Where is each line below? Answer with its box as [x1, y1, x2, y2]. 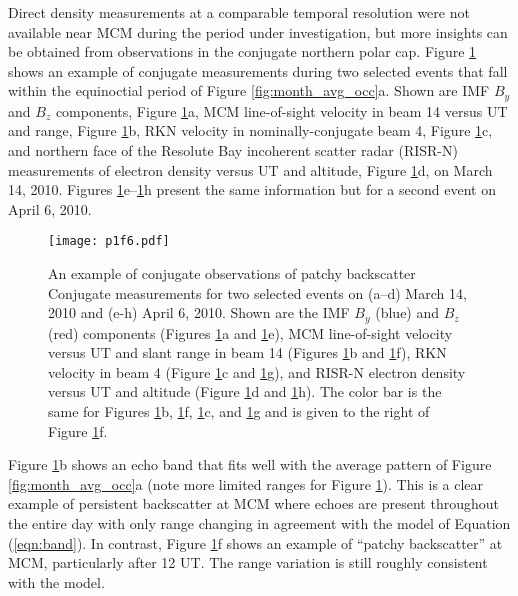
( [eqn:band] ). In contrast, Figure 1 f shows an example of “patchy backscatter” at [8, 532, 503, 553]
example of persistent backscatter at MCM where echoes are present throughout [8, 493, 499, 514]
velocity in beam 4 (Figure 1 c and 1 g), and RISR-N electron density [48, 361, 466, 382]
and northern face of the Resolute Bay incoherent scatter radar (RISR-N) [8, 140, 458, 161]
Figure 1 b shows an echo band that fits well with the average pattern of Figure [8, 454, 492, 475]
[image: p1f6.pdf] [48, 234, 170, 249]
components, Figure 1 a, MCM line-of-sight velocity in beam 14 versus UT [55, 100, 508, 121]
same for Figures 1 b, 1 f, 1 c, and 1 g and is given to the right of [48, 401, 430, 422]
